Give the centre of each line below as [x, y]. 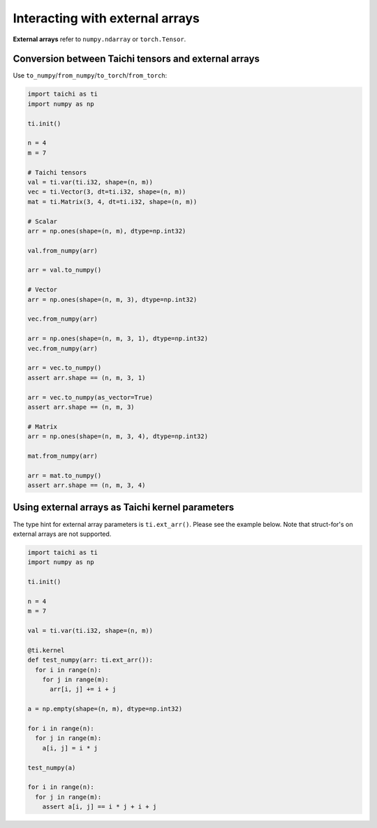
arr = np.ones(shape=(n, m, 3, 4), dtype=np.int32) [118, 436]
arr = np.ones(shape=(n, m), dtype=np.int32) [107, 231]
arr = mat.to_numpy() [65, 475]
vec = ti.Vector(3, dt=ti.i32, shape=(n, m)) [107, 192]
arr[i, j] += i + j [83, 689]
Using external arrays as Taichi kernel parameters [124, 508]
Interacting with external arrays [106, 18]
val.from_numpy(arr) [62, 250]
